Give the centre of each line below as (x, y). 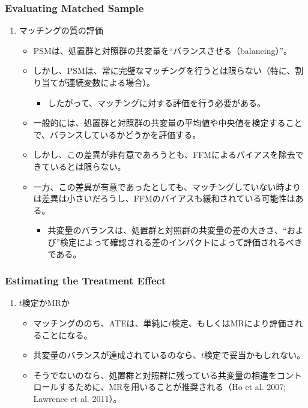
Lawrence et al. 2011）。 (77, 398)
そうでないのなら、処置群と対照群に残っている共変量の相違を (155, 375)
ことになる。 (67, 334)
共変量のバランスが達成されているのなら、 (117, 355)
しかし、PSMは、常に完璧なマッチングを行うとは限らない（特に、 (164, 70)
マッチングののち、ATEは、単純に (101, 322)
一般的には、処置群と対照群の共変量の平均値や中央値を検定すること (168, 123)
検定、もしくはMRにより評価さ (233, 322)
